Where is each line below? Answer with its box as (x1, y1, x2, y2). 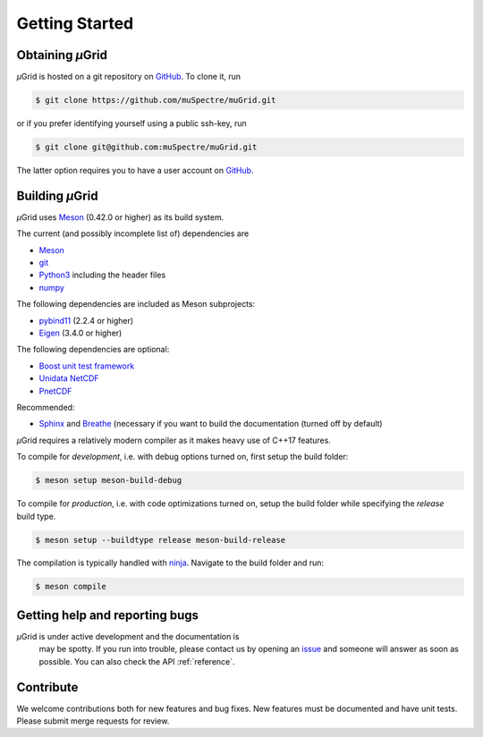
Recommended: (16, 402, 75, 412)
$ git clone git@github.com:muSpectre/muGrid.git (35, 142, 258, 152)
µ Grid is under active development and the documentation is (16, 631, 240, 641)
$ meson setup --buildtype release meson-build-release (35, 535, 286, 545)
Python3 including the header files (38, 269, 166, 281)
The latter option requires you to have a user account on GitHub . (16, 165, 254, 175)
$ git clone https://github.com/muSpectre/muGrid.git (35, 95, 276, 106)
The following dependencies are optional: (16, 344, 170, 355)
